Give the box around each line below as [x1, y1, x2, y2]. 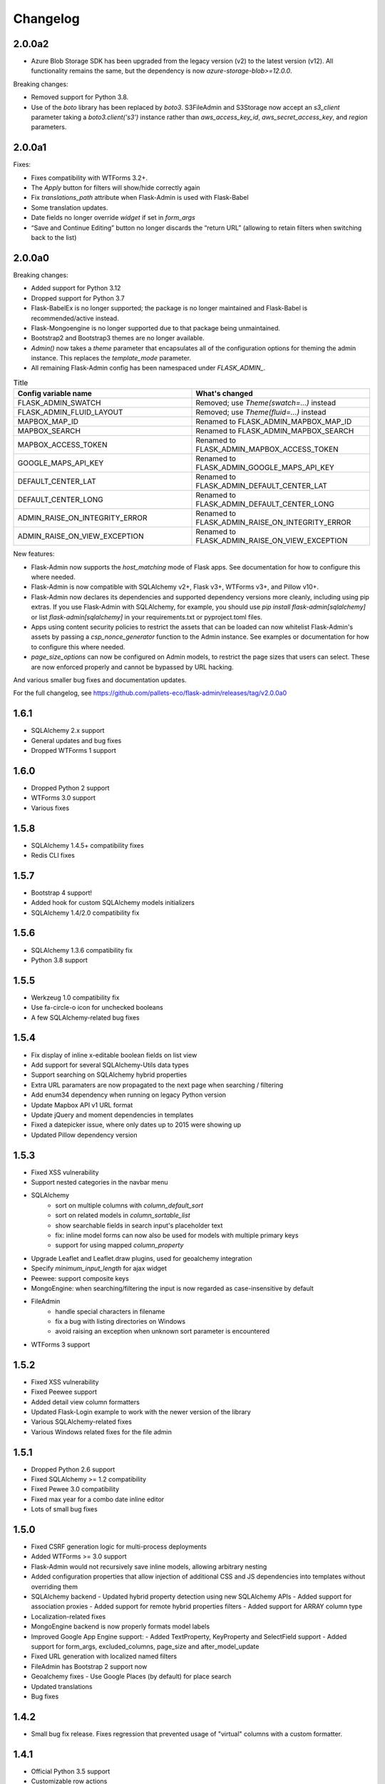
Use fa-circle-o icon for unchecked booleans [31, 1003, 163, 1012]
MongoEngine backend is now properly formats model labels [31, 1622, 210, 1631]
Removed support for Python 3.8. [31, 93, 129, 101]
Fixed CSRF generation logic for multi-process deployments [31, 1542, 207, 1551]
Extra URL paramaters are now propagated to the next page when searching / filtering [31, 1080, 284, 1089]
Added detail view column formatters [31, 1397, 140, 1406]
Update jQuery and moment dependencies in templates [31, 1110, 194, 1119]
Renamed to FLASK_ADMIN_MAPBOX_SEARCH [195, 426, 354, 436]
